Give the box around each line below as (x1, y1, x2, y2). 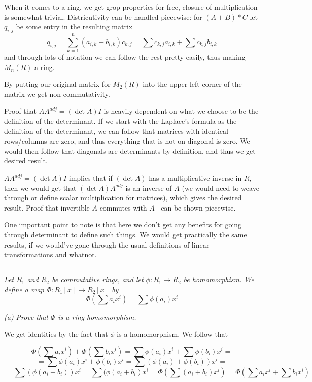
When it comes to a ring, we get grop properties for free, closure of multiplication (4, 2, 258, 12)
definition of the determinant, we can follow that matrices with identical (4, 125, 228, 136)
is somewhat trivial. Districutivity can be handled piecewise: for (4, 11, 202, 22)
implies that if (68, 172, 113, 183)
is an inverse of (125, 182, 172, 193)
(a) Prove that (4, 311, 48, 322)
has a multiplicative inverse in (149, 172, 242, 183)
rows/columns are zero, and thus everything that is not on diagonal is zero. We (4, 135, 250, 146)
